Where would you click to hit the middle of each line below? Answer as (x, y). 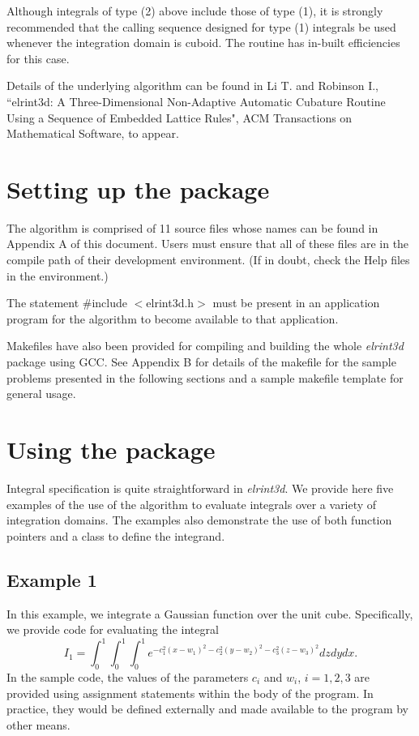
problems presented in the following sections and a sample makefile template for (205, 377)
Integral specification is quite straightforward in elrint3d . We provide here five (200, 488)
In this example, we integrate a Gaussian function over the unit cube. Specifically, (210, 613)
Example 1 (52, 579)
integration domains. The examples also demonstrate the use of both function (199, 520)
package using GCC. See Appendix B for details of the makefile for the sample (201, 362)
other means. (38, 724)
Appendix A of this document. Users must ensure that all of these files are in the (208, 244)
